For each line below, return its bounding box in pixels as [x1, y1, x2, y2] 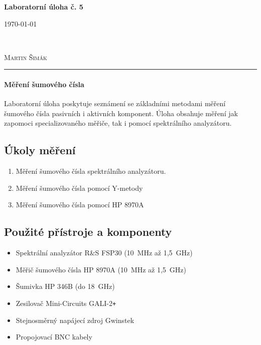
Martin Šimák [4, 52, 47, 62]
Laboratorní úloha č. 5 [4, 2, 83, 12]
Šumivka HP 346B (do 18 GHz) [16, 281, 115, 291]
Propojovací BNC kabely [16, 331, 92, 342]
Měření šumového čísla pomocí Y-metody [16, 182, 143, 193]
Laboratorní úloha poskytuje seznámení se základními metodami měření [4, 98, 226, 109]
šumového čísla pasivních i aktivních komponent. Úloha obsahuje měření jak [4, 108, 238, 118]
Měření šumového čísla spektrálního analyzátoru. [16, 166, 166, 176]
